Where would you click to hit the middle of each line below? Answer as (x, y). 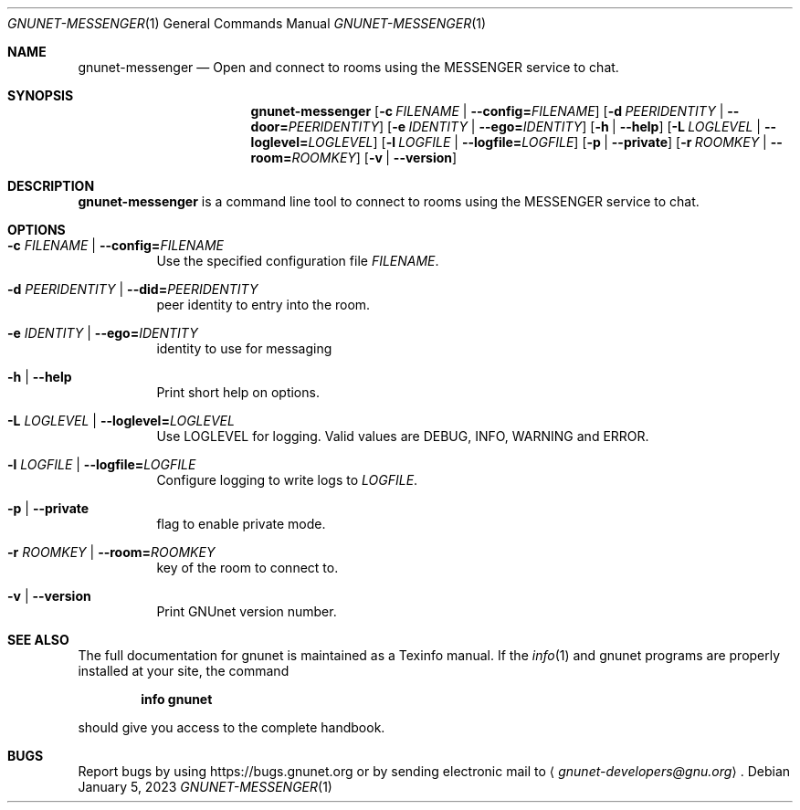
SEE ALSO (38, 640)
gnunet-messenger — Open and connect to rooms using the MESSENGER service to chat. (348, 67)
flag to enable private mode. (241, 524)
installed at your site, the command (184, 671)
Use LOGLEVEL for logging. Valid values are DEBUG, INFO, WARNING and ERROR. (403, 436)
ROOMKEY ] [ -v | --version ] (374, 158)
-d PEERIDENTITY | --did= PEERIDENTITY (133, 289)
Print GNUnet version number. (247, 611)
